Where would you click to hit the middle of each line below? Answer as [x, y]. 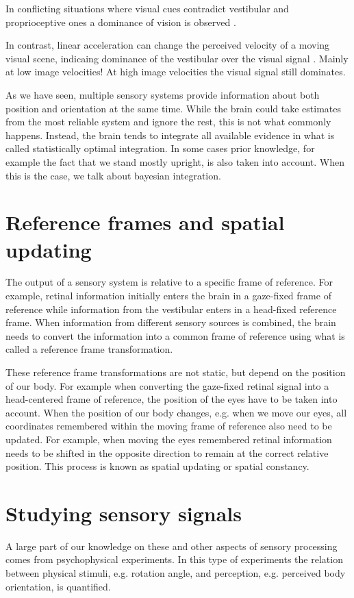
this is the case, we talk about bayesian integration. [113, 175]
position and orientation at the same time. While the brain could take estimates [173, 108]
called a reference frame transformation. [89, 349]
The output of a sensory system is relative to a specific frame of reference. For [169, 282]
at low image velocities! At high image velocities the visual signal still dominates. [176, 72]
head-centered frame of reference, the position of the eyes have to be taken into [172, 399]
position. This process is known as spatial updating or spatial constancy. [157, 466]
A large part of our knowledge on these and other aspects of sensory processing [172, 546]
